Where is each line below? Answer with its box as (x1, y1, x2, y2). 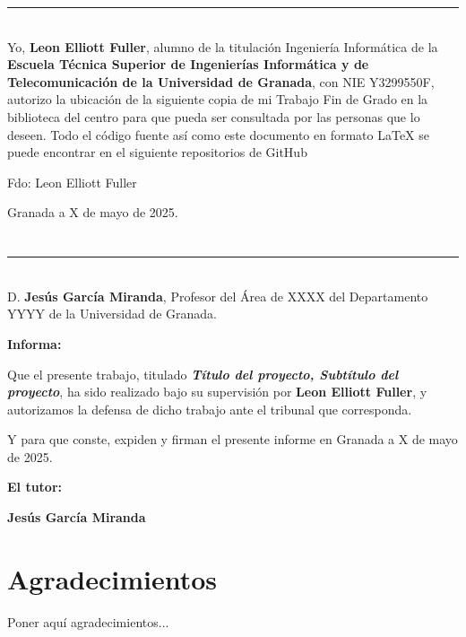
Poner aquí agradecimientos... (7, 612, 169, 631)
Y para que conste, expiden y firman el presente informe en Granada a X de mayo (7, 430, 458, 449)
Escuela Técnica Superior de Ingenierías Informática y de (7, 55, 369, 74)
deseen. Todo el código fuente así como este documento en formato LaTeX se (7, 125, 430, 144)
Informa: (7, 334, 62, 353)
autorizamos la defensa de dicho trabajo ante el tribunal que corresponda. (7, 399, 412, 418)
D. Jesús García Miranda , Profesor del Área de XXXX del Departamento (7, 286, 428, 305)
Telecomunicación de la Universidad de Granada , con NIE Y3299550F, (7, 72, 435, 91)
